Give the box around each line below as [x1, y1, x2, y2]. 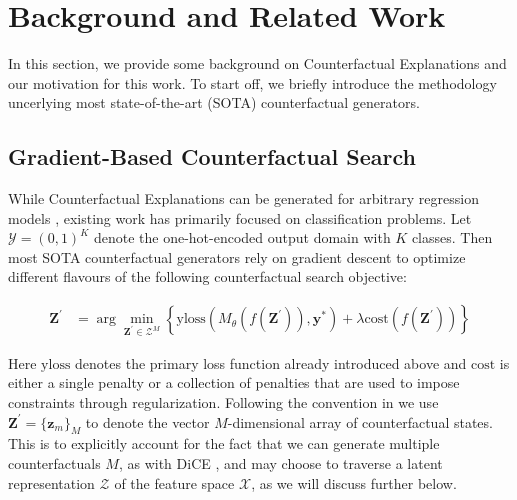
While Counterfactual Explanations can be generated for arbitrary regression [8, 188, 479, 209]
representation [8, 472, 95, 493]
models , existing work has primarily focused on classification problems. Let [8, 207, 472, 228]
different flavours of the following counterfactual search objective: [8, 266, 407, 287]
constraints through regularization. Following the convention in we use [8, 392, 439, 413]
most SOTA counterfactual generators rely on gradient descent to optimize [8, 246, 466, 267]
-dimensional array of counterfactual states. [227, 411, 493, 432]
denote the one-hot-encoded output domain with [93, 227, 391, 248]
